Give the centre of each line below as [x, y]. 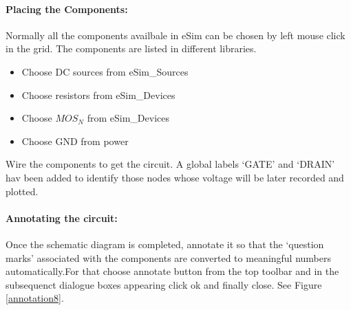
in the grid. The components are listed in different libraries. [131, 48]
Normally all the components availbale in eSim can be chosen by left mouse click [175, 35]
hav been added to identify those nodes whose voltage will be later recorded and [175, 177]
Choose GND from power [75, 141]
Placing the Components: [67, 9]
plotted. [22, 191]
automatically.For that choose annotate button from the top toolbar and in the [172, 271]
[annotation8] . [35, 298]
